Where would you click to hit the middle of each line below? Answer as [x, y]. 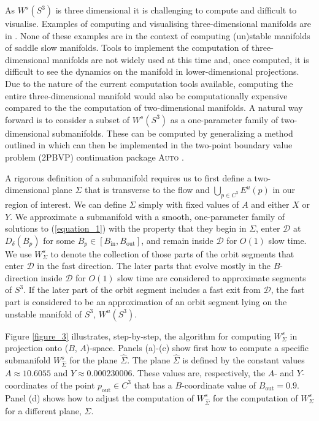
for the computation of [256, 397]
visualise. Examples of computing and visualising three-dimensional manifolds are [158, 23]
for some [59, 240]
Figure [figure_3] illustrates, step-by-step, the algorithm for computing [138, 336]
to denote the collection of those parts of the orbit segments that [172, 253]
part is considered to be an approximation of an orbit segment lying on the [146, 302]
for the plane [94, 360]
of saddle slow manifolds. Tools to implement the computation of [127, 47]
